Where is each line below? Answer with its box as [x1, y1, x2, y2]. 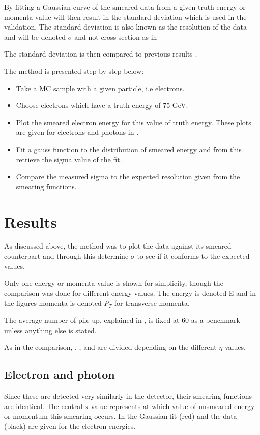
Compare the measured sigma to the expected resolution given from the [16, 171, 240, 182]
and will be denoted [4, 31, 66, 42]
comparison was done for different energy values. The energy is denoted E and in [4, 287, 256, 298]
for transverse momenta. [114, 297, 190, 308]
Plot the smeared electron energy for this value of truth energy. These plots [16, 117, 251, 127]
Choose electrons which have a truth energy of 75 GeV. [16, 100, 188, 111]
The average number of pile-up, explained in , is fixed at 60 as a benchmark [4, 315, 240, 325]
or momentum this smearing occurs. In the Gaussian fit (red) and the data [4, 411, 237, 421]
